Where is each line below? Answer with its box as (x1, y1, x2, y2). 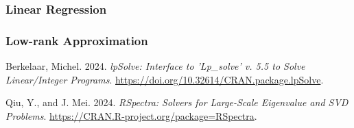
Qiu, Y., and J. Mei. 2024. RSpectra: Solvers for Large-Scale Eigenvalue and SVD (5, 95, 349, 110)
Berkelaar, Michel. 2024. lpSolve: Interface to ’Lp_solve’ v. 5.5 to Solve (5, 59, 305, 73)
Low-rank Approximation (5, 31, 148, 49)
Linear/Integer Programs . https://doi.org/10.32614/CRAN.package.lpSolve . (5, 72, 324, 86)
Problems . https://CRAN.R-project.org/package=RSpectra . (5, 108, 257, 123)
